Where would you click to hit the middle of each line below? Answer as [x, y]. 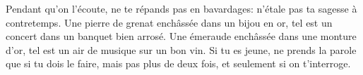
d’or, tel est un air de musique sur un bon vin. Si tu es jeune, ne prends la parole [181, 49]
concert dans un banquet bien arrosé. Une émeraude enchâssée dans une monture [181, 36]
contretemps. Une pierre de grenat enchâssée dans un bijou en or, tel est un [169, 22]
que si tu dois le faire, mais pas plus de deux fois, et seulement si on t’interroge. [178, 63]
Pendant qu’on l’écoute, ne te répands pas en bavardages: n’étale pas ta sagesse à [181, 8]
